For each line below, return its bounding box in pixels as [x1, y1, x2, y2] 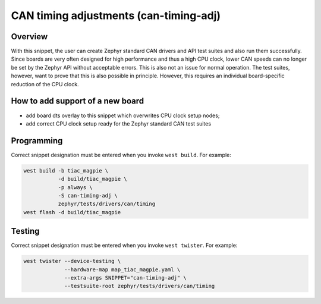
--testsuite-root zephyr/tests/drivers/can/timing [64, 283, 215, 290]
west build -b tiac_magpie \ [23, 167, 109, 174]
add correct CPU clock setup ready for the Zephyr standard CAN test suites [26, 120, 211, 127]
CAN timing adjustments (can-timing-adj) [11, 9, 221, 22]
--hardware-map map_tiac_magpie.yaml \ [64, 266, 181, 273]
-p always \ [58, 184, 93, 190]
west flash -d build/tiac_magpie [23, 209, 121, 215]
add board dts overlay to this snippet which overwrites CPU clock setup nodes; [26, 112, 220, 119]
